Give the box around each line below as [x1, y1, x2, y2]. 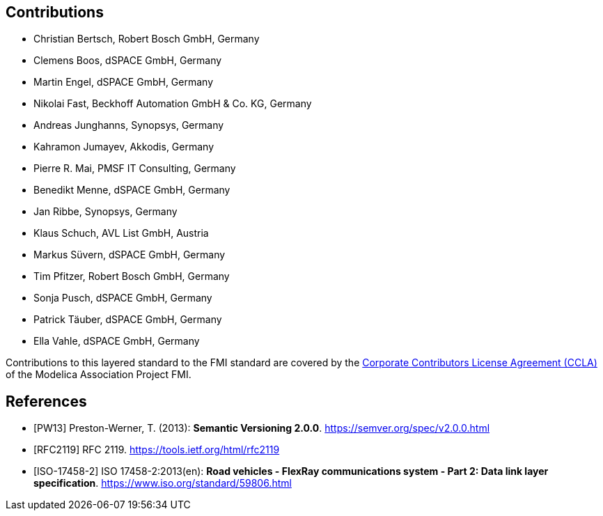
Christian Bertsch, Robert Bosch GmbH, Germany [33, 33, 260, 45]
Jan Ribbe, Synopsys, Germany [33, 205, 178, 218]
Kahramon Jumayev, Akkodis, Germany [33, 141, 214, 153]
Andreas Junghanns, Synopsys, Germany [33, 119, 224, 132]
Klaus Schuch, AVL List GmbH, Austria [33, 227, 209, 240]
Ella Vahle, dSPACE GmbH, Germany [33, 335, 200, 347]
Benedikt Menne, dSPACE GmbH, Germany [33, 184, 230, 196]
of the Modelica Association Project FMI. [6, 368, 191, 381]
